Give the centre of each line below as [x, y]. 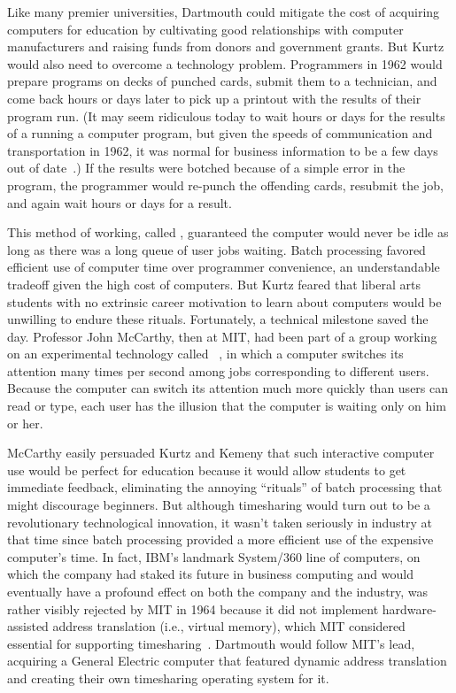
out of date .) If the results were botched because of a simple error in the [206, 168]
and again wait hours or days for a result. [120, 202]
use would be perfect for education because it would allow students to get [207, 470]
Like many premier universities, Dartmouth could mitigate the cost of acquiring [224, 12]
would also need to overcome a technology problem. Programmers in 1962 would [225, 63]
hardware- [409, 608]
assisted [28, 626]
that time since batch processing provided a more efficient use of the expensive [220, 539]
